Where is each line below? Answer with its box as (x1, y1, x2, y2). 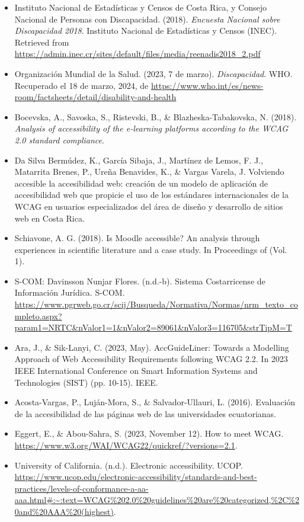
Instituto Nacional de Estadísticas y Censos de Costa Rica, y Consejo (14, 1, 267, 13)
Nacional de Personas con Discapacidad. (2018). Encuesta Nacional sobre (14, 12, 280, 25)
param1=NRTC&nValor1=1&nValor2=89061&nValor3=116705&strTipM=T (14, 321, 292, 334)
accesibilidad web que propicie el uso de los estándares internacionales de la (14, 188, 289, 201)
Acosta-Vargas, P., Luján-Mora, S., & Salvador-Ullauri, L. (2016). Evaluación (14, 396, 296, 408)
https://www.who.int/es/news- (151, 79, 264, 91)
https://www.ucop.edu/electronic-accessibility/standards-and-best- (14, 470, 257, 483)
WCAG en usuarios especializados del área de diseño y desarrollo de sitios (14, 200, 283, 212)
